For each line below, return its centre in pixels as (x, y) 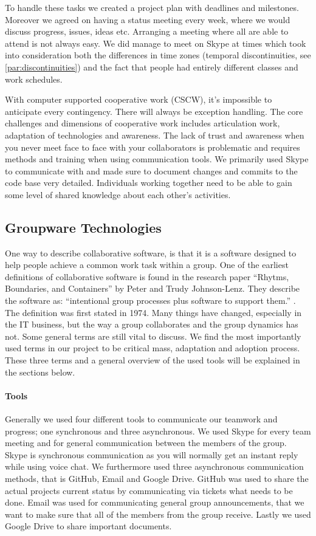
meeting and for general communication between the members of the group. (146, 443)
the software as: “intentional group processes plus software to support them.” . (150, 301)
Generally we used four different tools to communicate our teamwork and (141, 419)
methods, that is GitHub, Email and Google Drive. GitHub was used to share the (157, 478)
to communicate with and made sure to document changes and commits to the (151, 170)
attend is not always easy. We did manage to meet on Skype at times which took (156, 43)
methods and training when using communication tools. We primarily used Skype (157, 159)
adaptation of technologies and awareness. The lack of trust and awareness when (155, 135)
